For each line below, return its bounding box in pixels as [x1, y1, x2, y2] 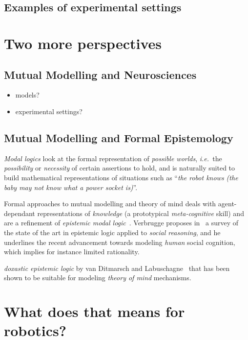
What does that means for [4, 301, 185, 321]
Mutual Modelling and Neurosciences [4, 67, 197, 82]
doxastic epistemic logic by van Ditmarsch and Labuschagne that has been [4, 263, 230, 273]
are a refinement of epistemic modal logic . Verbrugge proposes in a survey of [4, 218, 238, 228]
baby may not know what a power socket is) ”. [4, 182, 138, 192]
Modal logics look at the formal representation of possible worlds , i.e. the [4, 153, 222, 163]
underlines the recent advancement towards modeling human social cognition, [4, 237, 235, 247]
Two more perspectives [4, 33, 162, 53]
